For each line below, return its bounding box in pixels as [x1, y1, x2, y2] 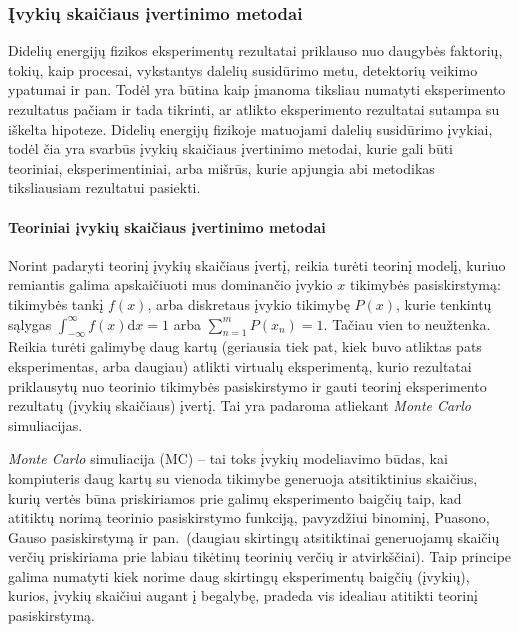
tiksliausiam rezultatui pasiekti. [8, 177, 201, 198]
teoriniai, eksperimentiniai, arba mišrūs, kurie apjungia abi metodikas [8, 157, 435, 178]
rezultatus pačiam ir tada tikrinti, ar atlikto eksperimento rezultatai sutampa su [8, 99, 500, 119]
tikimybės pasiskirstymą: [349, 274, 501, 295]
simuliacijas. [8, 414, 83, 435]
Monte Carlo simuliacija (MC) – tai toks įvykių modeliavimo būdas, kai [8, 448, 448, 469]
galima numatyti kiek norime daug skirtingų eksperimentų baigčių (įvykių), [8, 565, 470, 586]
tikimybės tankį [8, 293, 104, 314]
